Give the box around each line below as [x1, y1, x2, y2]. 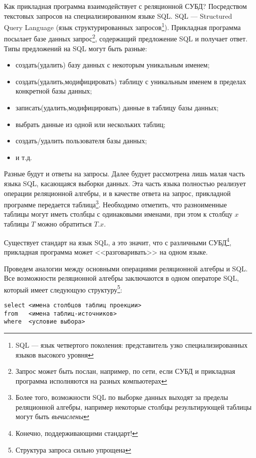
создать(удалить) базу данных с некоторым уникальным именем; [15, 60, 210, 70]
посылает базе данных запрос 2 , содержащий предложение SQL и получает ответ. [4, 32, 248, 44]
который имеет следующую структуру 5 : [4, 283, 123, 294]
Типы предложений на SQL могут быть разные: [4, 43, 147, 53]
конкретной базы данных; [15, 86, 92, 96]
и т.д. [15, 152, 32, 162]
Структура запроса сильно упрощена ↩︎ [15, 444, 131, 455]
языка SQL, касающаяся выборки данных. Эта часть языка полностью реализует [4, 178, 246, 189]
